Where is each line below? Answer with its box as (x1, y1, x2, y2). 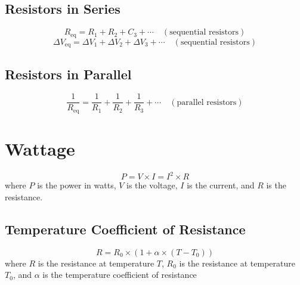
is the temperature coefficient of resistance (42, 268, 197, 281)
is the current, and (187, 179, 255, 191)
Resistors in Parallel (5, 64, 132, 83)
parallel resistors (177, 98, 237, 107)
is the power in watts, (37, 179, 116, 191)
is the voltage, (126, 179, 178, 191)
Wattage (5, 137, 75, 161)
